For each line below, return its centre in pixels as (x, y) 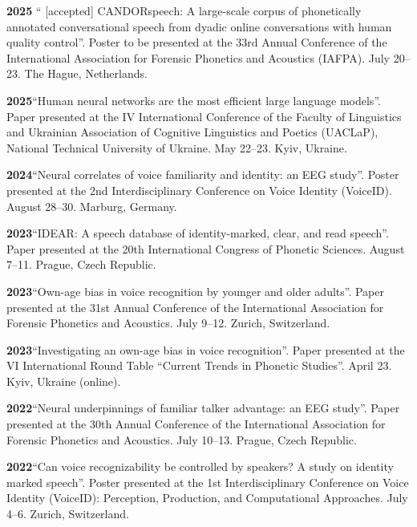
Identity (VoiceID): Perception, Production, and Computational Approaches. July (207, 498)
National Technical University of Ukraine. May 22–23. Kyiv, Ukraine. (177, 147)
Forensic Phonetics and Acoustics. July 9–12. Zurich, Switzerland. (168, 323)
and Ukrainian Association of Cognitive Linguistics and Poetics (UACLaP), (192, 132)
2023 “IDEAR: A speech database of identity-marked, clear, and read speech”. (198, 233)
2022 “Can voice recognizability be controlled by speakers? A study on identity (200, 466)
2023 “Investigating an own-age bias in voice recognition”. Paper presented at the (206, 349)
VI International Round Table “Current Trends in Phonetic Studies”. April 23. (199, 365)
